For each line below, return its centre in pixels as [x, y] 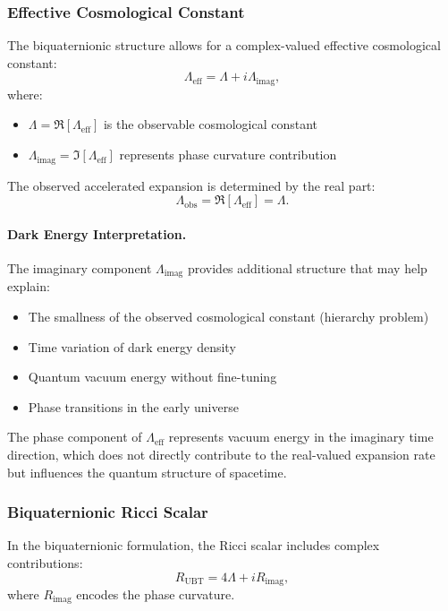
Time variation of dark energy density [132, 346]
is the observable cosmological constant [211, 124]
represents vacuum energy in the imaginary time [301, 437]
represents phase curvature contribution [228, 155]
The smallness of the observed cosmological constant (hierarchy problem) [228, 316]
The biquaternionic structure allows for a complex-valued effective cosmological [224, 45]
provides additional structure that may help [307, 267]
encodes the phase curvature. [156, 594]
